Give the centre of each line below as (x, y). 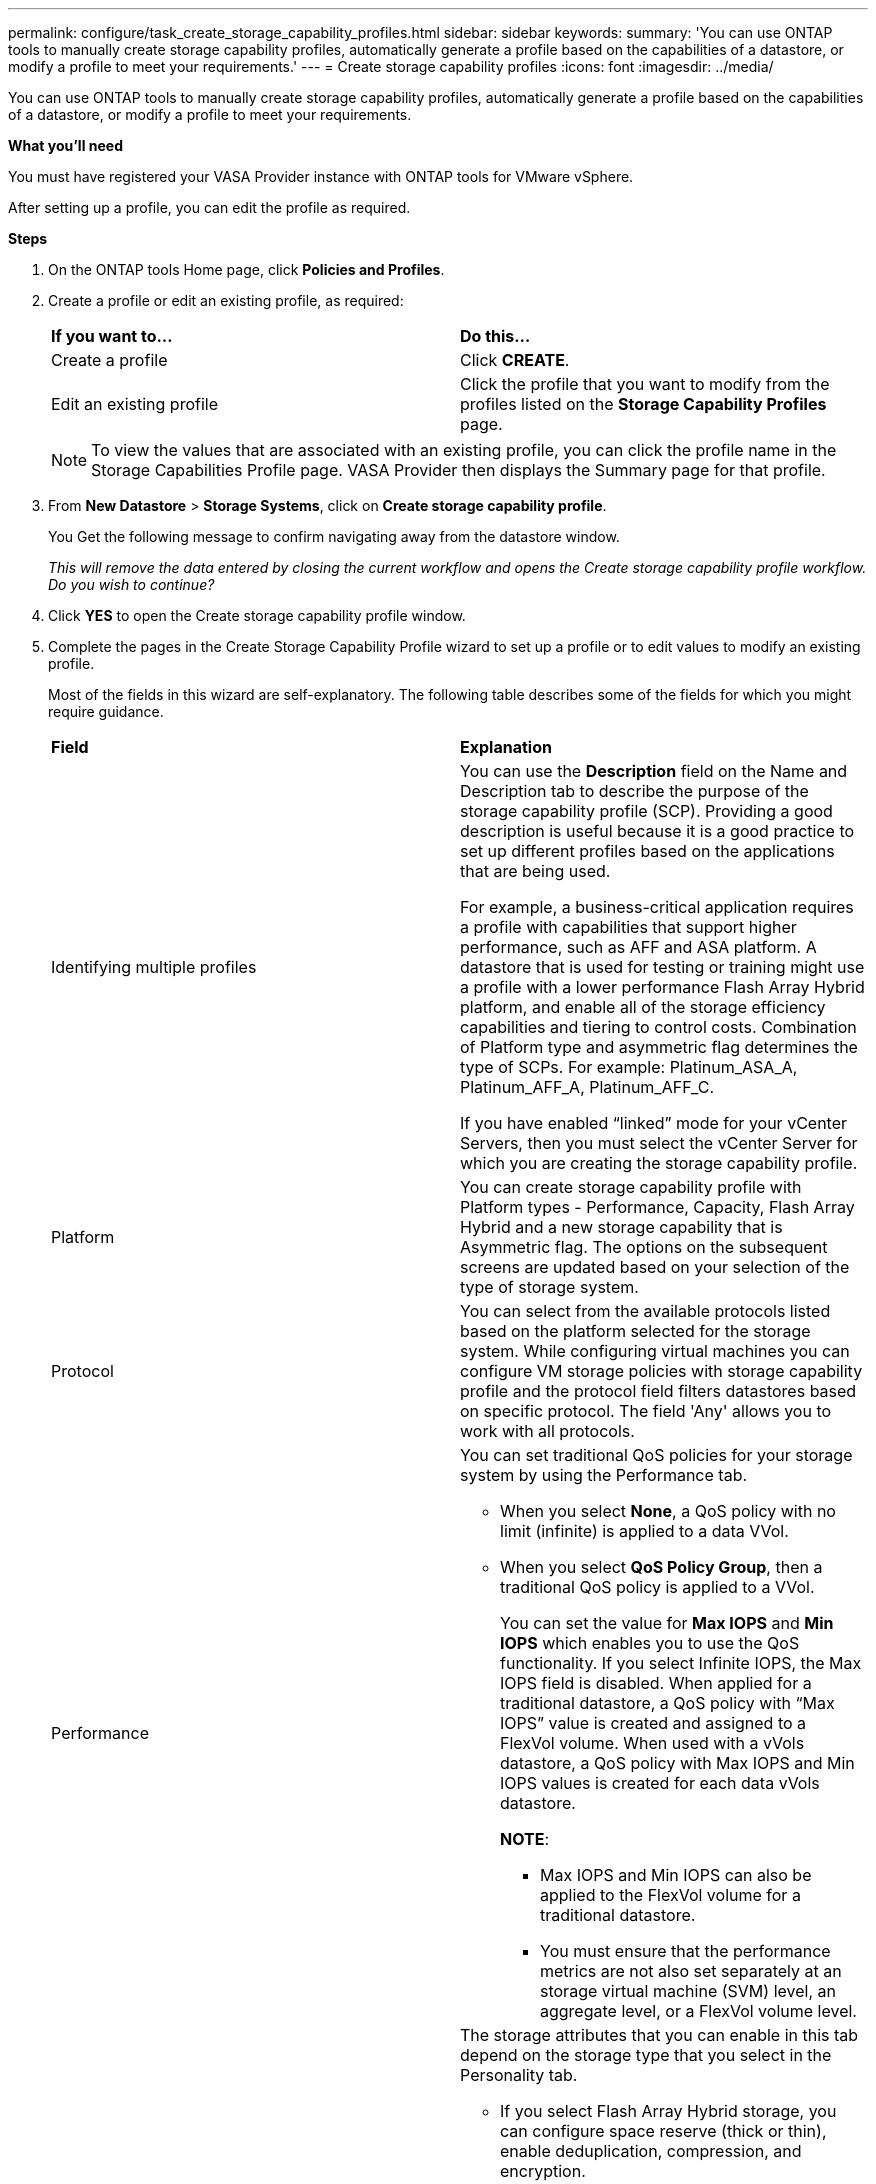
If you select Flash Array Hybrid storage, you (668, 2111)
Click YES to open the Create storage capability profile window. (257, 615)
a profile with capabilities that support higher (628, 927)
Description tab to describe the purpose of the (634, 791)
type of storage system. (549, 1287)
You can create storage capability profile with (631, 1187)
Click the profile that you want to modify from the (645, 384)
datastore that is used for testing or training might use (662, 967)
